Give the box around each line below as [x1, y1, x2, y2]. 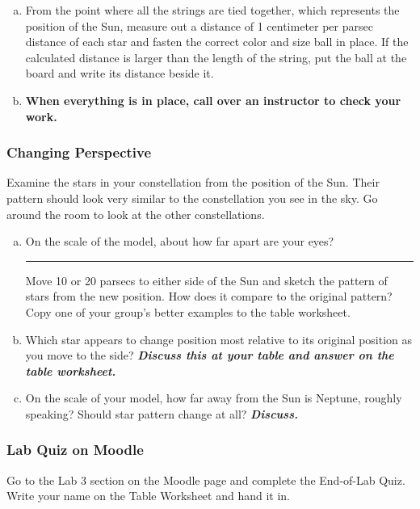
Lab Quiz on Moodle [6, 440, 144, 460]
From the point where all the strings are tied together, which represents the [25, 2, 400, 18]
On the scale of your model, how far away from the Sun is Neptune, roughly [25, 389, 402, 406]
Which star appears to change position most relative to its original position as [25, 330, 413, 347]
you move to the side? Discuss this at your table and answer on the [25, 347, 394, 364]
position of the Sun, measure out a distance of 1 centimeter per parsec [25, 17, 373, 34]
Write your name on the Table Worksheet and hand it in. [6, 487, 291, 504]
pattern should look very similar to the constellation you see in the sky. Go [6, 189, 378, 206]
